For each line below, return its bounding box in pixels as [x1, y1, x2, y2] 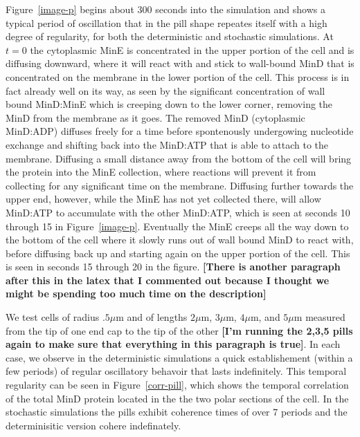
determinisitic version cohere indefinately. [6, 418, 181, 432]
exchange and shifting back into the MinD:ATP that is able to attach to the [6, 137, 329, 151]
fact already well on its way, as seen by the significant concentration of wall [6, 83, 325, 97]
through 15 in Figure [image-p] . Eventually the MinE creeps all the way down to [6, 218, 349, 233]
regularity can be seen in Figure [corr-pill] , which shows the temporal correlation [6, 378, 349, 392]
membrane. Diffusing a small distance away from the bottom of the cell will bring [6, 151, 352, 165]
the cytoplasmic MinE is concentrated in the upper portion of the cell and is [30, 42, 354, 57]
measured [305, 310, 345, 324]
